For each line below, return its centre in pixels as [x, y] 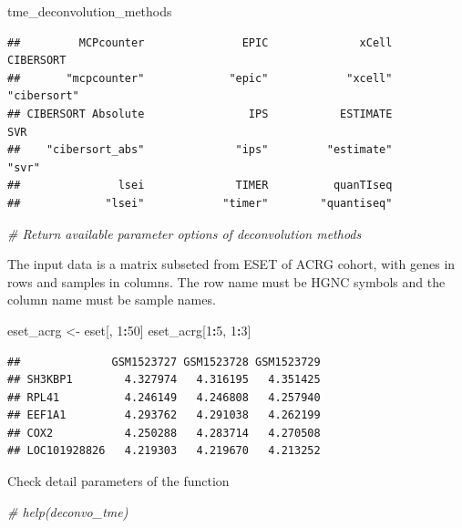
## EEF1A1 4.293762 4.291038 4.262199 [164, 415]
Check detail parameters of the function [118, 481]
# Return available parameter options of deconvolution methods [185, 233]
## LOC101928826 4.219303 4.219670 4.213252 [164, 451]
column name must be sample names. [112, 300]
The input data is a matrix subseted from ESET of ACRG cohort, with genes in [231, 264]
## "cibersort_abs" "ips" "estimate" [200, 150]
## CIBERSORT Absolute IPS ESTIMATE [200, 114]
